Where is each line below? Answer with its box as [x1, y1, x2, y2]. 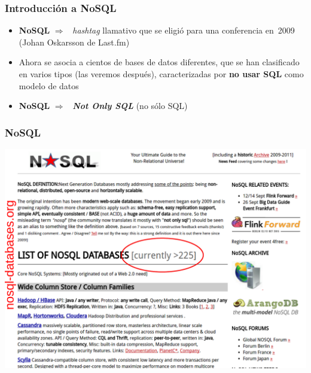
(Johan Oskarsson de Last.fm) [19, 35, 130, 48]
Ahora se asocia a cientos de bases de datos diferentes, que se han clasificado [19, 56, 300, 68]
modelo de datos [19, 79, 79, 92]
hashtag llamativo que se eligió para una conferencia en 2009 [72, 24, 295, 37]
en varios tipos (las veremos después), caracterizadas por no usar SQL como [19, 68, 304, 80]
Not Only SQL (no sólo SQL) [72, 99, 188, 112]
